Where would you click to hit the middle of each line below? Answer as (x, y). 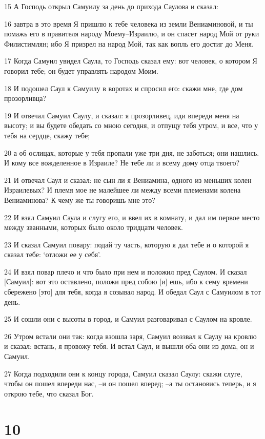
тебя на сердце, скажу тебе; (47, 135)
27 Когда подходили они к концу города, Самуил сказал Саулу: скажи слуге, (123, 373)
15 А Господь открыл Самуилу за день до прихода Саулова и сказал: (111, 6)
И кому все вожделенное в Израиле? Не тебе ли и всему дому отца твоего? (122, 163)
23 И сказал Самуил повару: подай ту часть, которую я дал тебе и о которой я (127, 244)
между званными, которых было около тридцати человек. (94, 227)
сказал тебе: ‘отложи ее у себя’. (53, 254)
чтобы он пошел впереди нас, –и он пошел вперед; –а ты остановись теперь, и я (130, 383)
